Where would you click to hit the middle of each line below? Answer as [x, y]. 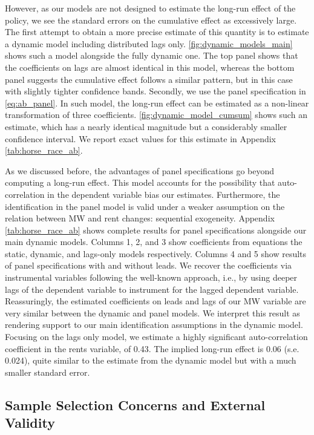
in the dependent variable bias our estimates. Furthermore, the [164, 194]
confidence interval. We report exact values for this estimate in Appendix [140, 138]
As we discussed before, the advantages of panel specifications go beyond [140, 170]
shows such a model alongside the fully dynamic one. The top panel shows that [152, 55]
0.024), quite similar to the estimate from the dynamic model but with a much [151, 360]
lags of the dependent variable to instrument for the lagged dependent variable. [152, 289]
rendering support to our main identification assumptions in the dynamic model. [154, 325]
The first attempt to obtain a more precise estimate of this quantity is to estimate [157, 32]
